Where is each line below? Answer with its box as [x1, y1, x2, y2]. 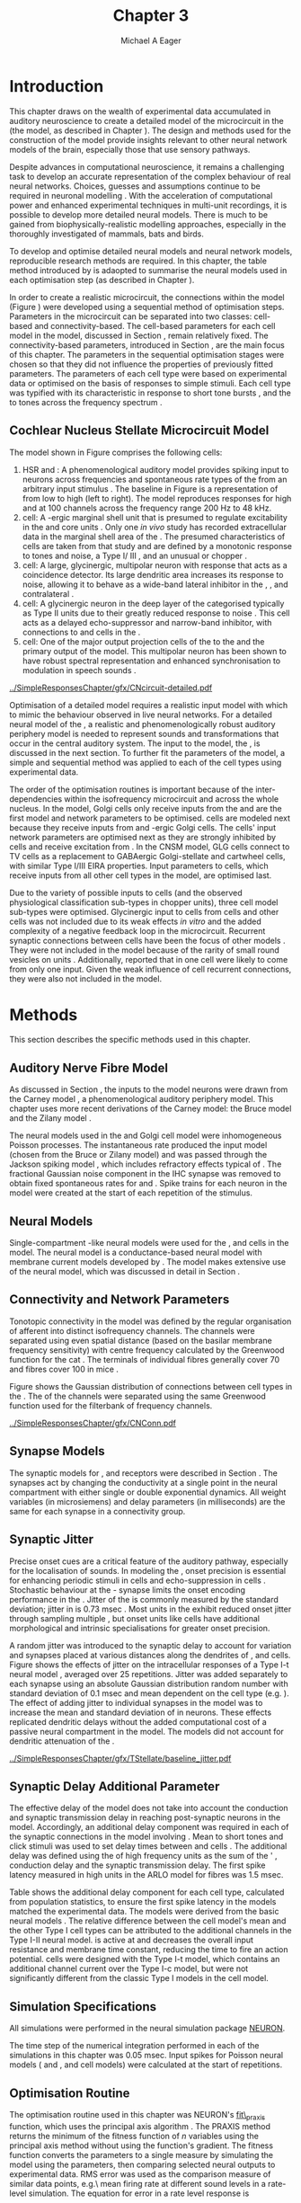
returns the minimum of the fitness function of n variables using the [9, 2130, 259, 2141]
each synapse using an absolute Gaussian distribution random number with [9, 1678, 289, 1689]
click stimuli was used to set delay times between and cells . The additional [9, 1841, 288, 1852]
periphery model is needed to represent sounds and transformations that [9, 728, 279, 739]
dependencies [9, 793, 63, 804]
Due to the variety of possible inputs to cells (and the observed [9, 887, 243, 898]
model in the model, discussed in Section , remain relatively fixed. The [9, 330, 269, 341]
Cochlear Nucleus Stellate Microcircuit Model [9, 423, 270, 439]
